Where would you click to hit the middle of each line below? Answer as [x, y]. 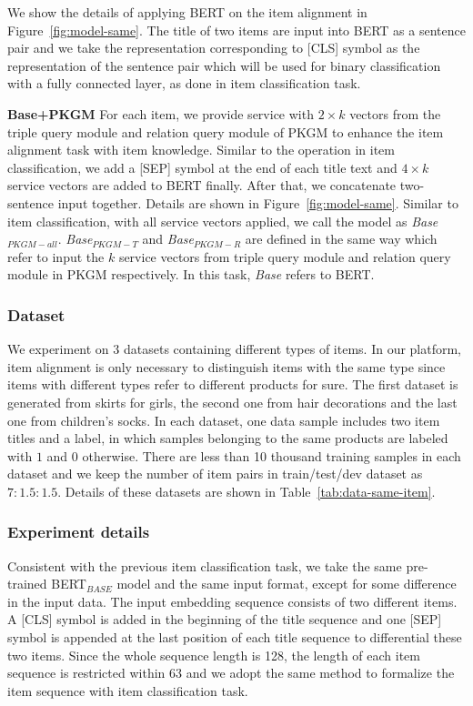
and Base [168, 239]
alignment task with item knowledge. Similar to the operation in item [201, 150]
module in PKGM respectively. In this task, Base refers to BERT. [191, 274]
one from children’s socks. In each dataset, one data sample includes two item [224, 420]
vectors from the [395, 113]
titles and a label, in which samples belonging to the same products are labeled [228, 438]
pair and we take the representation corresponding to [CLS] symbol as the [214, 48]
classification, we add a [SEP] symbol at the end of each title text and [202, 167]
